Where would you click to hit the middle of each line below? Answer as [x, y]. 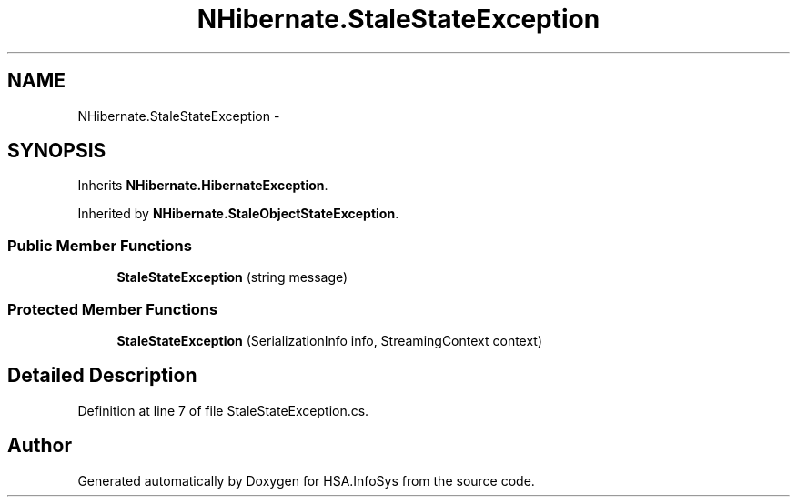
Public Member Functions [100, 245]
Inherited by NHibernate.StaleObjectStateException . [238, 214]
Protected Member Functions [113, 309]
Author [40, 446]
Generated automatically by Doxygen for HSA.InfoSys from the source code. [306, 480]
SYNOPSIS [57, 151]
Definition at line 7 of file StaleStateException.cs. [223, 410]
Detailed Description [102, 376]
